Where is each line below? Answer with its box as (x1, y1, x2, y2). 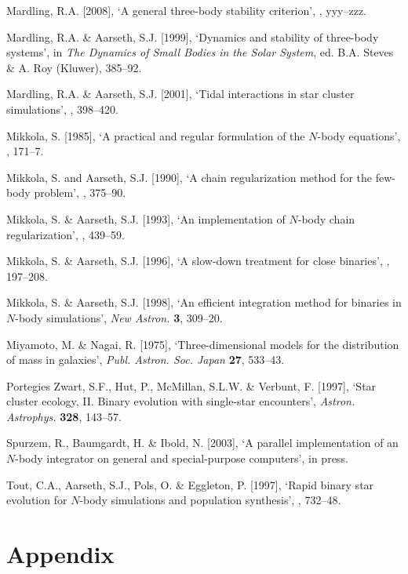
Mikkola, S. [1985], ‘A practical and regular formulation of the (6, 127, 305, 143)
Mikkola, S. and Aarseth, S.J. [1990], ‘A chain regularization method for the (6, 169, 372, 185)
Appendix (6, 538, 115, 570)
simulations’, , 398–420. (6, 100, 118, 117)
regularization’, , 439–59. (6, 226, 125, 242)
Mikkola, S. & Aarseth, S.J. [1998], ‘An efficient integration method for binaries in (6, 294, 402, 311)
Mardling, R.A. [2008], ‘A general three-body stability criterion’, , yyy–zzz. (6, 2, 367, 18)
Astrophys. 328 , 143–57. (6, 408, 122, 424)
